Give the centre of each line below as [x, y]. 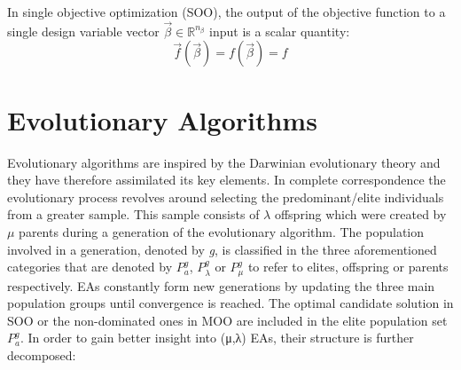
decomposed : [42, 354]
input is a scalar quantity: [280, 31]
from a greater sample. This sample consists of [133, 214]
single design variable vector [83, 31]
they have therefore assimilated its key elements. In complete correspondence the [227, 180]
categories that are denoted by [90, 267]
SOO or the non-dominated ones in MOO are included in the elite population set [227, 320]
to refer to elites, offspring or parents [348, 267]
